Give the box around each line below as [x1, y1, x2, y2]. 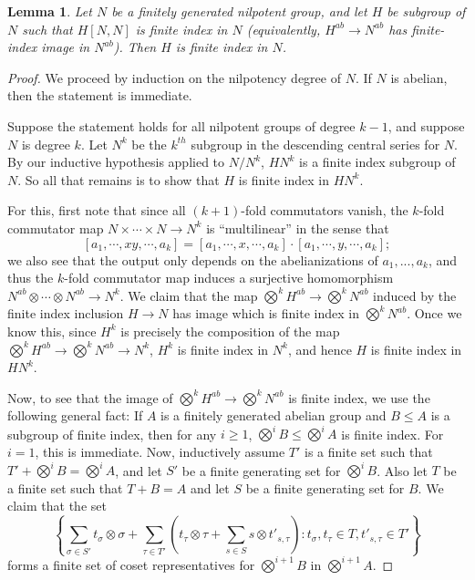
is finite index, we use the [288, 388, 430, 407]
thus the [7, 268, 54, 287]
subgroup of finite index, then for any [7, 424, 217, 443]
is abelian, [390, 67, 448, 87]
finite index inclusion [7, 304, 124, 323]
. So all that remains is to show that [17, 170, 220, 189]
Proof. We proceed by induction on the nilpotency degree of [7, 67, 341, 87]
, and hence [287, 339, 352, 358]
